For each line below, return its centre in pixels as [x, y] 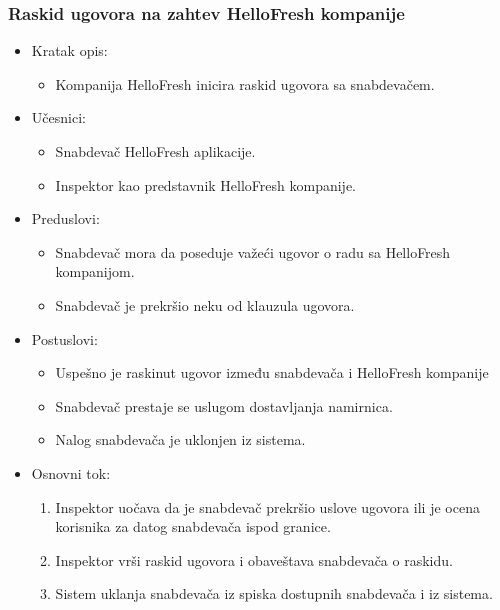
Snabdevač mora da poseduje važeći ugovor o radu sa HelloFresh [253, 251]
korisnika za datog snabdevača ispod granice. [193, 526]
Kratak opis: [69, 50]
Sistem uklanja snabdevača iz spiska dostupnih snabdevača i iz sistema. [274, 593]
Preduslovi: [65, 218]
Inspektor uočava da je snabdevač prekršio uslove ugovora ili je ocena [267, 506]
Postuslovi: [64, 338]
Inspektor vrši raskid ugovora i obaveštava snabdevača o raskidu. [254, 559]
